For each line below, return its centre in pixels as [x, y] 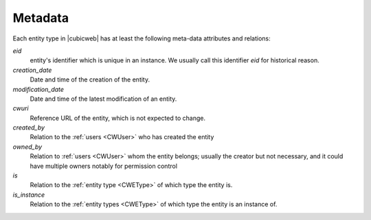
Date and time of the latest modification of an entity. [103, 99]
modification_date [38, 89]
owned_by [27, 147]
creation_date [32, 70]
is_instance [29, 195]
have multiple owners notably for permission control [104, 166]
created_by [29, 127]
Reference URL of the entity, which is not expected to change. [118, 118]
